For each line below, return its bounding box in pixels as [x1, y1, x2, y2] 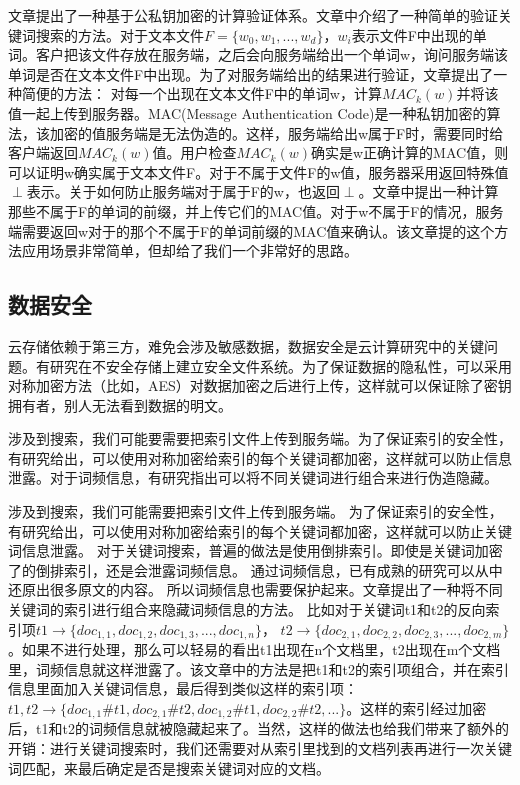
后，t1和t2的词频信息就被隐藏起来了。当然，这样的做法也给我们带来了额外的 [8, 718, 509, 739]
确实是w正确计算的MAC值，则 [311, 142, 509, 163]
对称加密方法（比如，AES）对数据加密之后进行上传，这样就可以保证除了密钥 [8, 375, 512, 396]
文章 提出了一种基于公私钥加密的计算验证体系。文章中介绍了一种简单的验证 [8, 5, 498, 25]
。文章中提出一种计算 [358, 181, 499, 202]
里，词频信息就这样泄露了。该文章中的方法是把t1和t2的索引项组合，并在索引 [8, 658, 509, 679]
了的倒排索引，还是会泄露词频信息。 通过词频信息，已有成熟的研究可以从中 [8, 559, 503, 580]
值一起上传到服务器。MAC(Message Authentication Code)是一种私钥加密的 [8, 102, 487, 123]
